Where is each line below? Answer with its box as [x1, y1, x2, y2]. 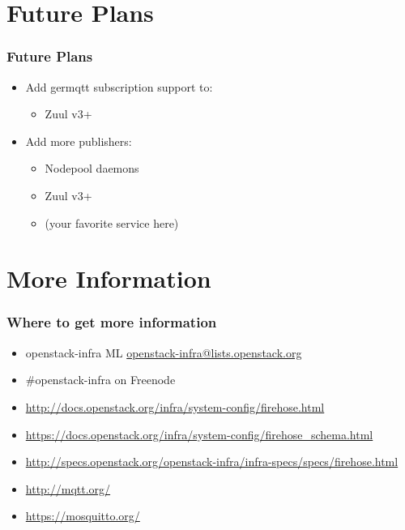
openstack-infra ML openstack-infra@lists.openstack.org [25, 344, 302, 361]
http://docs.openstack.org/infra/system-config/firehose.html [25, 398, 325, 415]
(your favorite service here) [45, 214, 179, 231]
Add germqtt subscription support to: [25, 78, 213, 95]
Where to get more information [6, 312, 217, 332]
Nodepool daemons [45, 160, 139, 177]
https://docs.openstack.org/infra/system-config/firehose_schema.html [25, 425, 373, 442]
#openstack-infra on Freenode [25, 371, 176, 388]
